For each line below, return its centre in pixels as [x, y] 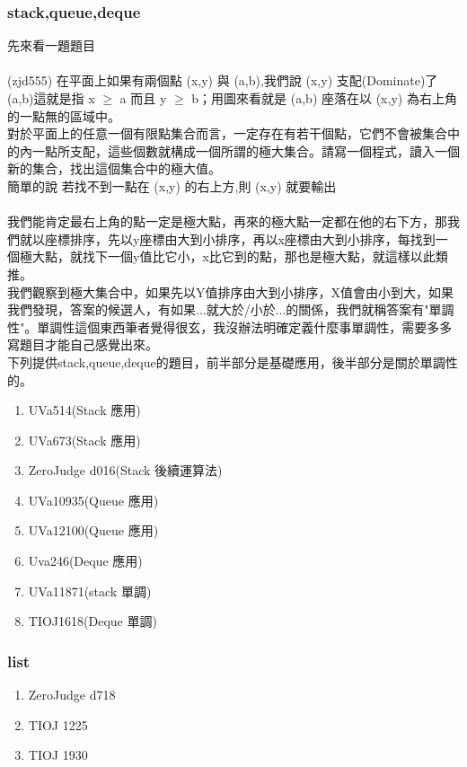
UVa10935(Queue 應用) [93, 500]
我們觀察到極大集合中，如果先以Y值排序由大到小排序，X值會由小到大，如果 [230, 291]
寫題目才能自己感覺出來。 [83, 344]
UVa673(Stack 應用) [84, 440]
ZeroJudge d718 [72, 695]
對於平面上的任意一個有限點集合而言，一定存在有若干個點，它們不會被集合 [227, 133]
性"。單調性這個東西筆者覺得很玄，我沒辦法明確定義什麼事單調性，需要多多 [230, 326]
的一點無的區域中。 [64, 115]
